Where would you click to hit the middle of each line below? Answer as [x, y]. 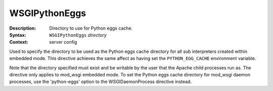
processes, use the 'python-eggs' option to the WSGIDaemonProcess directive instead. [101, 82]
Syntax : [18, 35]
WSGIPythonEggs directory [78, 35]
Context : [19, 42]
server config [63, 42]
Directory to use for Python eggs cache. [91, 28]
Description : [23, 28]
